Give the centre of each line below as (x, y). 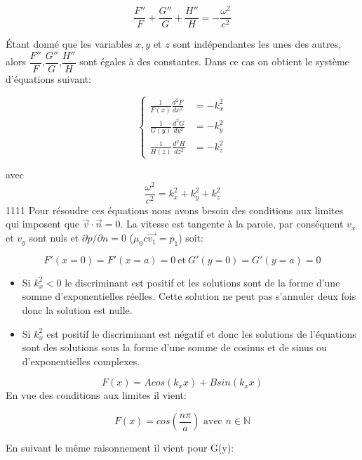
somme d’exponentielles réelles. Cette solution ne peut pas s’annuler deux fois (189, 296)
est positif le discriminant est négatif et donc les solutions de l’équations (201, 333)
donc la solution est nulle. (77, 310)
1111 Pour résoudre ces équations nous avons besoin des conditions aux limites (175, 210)
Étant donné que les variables (69, 44)
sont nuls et (54, 238)
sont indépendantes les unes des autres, (257, 44)
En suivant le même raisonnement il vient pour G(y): (120, 448)
